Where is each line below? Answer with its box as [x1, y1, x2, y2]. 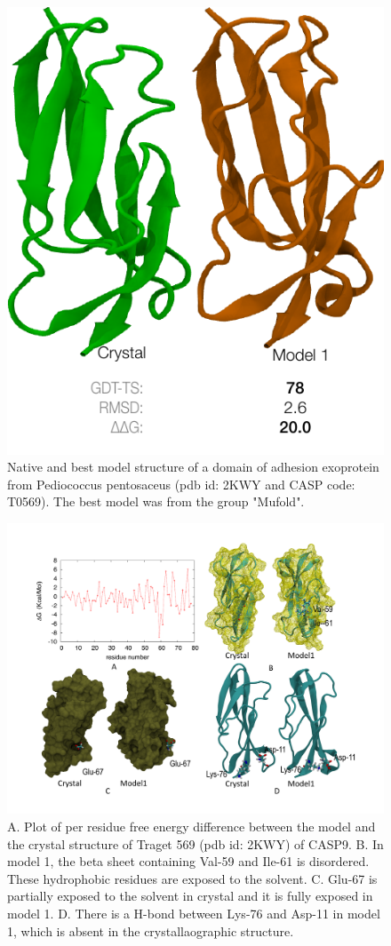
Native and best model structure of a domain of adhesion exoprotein [7, 457, 379, 476]
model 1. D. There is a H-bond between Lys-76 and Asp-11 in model [7, 903, 380, 922]
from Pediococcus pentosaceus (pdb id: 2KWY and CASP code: [7, 474, 355, 493]
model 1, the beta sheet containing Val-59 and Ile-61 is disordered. [7, 852, 370, 870]
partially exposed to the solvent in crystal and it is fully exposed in [7, 886, 373, 905]
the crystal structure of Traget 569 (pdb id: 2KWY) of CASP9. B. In [7, 834, 384, 853]
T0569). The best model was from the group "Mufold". [7, 492, 305, 511]
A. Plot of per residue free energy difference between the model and [7, 816, 376, 835]
